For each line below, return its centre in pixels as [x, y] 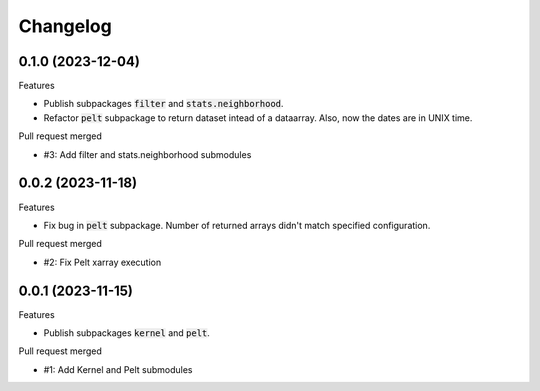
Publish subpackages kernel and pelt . [126, 333]
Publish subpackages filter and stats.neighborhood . [163, 104]
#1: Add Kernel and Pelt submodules [118, 369]
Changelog [65, 26]
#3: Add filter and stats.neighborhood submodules [147, 154]
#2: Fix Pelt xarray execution [102, 262]
